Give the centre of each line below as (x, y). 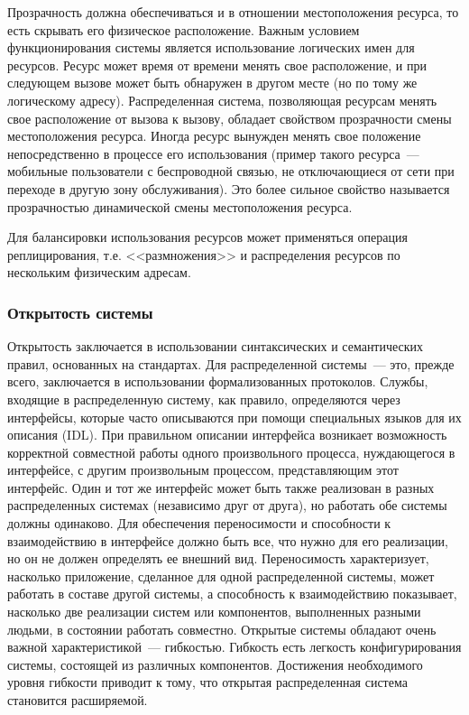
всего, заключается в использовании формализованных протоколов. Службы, (218, 381)
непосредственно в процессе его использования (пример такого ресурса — (213, 153)
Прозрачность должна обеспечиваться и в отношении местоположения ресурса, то (233, 12)
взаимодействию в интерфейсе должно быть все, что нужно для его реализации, (228, 540)
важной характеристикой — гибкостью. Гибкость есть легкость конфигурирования (234, 647)
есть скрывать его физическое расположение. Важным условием (184, 29)
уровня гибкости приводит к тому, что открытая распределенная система (207, 682)
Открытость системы (80, 312)
